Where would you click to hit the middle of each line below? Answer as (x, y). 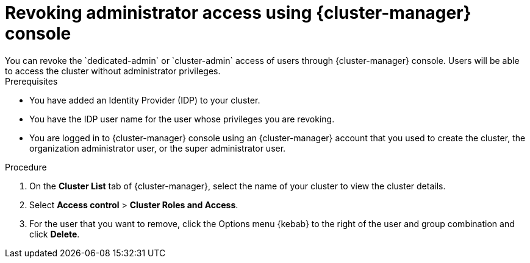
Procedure (26, 167)
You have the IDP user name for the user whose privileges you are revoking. (182, 119)
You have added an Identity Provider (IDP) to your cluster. (145, 100)
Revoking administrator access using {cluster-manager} (238, 13)
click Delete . (55, 234)
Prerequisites (31, 81)
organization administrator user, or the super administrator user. (158, 148)
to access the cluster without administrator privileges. (113, 71)
